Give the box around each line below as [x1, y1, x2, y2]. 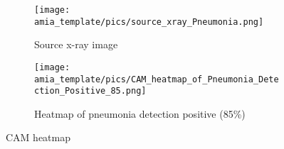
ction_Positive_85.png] [34, 86, 147, 96]
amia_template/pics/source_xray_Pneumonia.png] [34, 16, 264, 27]
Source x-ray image [34, 37, 118, 52]
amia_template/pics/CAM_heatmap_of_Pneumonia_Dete [34, 74, 279, 84]
